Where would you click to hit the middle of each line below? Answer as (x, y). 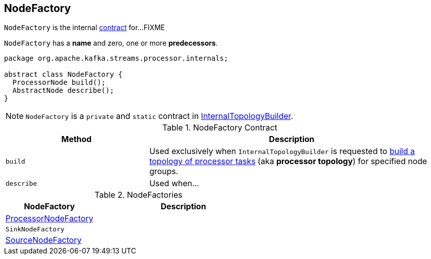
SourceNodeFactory (44, 240)
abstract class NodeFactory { (63, 75)
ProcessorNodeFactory (49, 219)
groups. (164, 171)
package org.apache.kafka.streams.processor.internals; (116, 58)
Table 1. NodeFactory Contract (220, 128)
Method (77, 139)
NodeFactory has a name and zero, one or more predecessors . (111, 43)
